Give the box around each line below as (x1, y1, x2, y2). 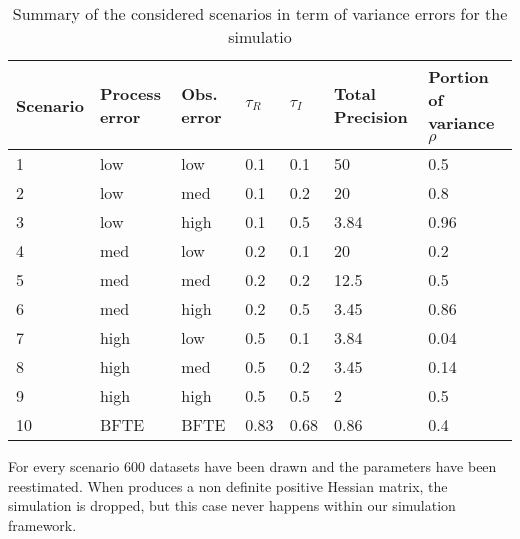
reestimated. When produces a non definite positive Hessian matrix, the (8, 475, 448, 496)
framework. (8, 514, 77, 535)
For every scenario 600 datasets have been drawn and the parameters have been (8, 456, 497, 476)
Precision (334, 105, 408, 128)
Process (99, 82, 161, 105)
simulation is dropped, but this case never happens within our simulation (8, 495, 456, 516)
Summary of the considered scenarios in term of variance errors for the (12, 2, 508, 25)
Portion (428, 65, 489, 88)
